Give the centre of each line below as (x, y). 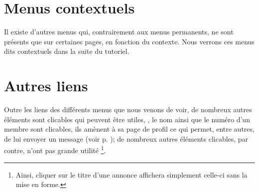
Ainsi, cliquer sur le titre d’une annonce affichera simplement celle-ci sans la (131, 174)
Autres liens (46, 86)
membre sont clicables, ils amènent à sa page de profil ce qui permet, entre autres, (129, 129)
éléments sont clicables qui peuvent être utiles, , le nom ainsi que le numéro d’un (127, 119)
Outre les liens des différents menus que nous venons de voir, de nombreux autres (128, 109)
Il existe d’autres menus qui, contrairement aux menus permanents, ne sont (119, 32)
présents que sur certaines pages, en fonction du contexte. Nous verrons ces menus (129, 41)
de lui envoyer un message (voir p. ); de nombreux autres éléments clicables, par (126, 138)
